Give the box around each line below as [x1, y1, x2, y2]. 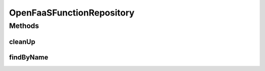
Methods [9, 21, 39, 30]
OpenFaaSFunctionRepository [9, 7, 135, 18]
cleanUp [9, 37, 35, 46]
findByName [9, 53, 49, 61]
